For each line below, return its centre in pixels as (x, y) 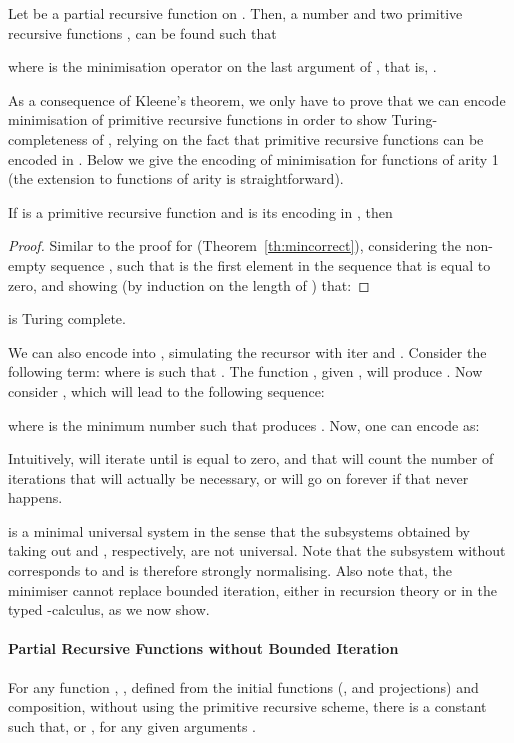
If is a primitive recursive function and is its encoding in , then (200, 211)
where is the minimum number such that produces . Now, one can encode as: (244, 424)
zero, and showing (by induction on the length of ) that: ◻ (189, 284)
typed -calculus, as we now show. (109, 609)
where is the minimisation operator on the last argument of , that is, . (222, 66)
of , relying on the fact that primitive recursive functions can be (288, 138)
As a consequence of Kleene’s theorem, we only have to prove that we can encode (257, 99)
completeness (48, 138)
